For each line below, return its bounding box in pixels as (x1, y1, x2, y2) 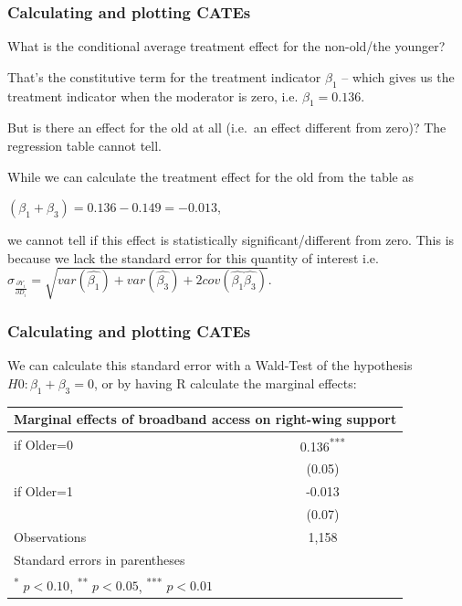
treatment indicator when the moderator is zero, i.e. (7, 86, 299, 105)
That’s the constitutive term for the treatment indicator (7, 67, 321, 86)
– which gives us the (341, 67, 455, 86)
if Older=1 (14, 482, 74, 501)
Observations (14, 526, 87, 546)
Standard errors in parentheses (14, 549, 185, 569)
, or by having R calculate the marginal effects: (93, 373, 357, 392)
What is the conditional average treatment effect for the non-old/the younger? (7, 37, 446, 56)
